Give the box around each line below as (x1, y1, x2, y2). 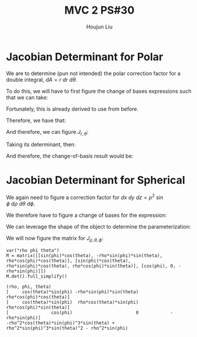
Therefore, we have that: (6, 117, 66, 124)
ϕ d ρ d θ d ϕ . (6, 200, 35, 207)
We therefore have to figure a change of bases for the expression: (6, 211, 167, 219)
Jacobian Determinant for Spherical (6, 173, 185, 187)
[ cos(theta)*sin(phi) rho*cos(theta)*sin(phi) (6, 299, 139, 305)
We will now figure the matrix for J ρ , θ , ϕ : (6, 235, 104, 243)
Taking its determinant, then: (6, 141, 76, 148)
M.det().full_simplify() (6, 273, 67, 279)
